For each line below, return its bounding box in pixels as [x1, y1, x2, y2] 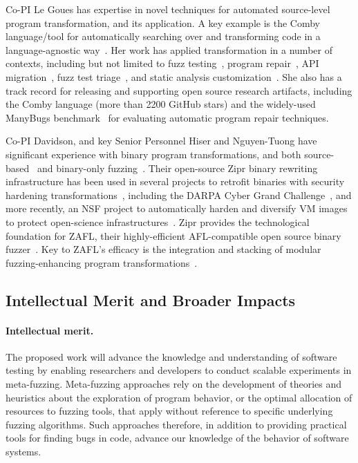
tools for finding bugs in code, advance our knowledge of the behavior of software [6, 431, 349, 445]
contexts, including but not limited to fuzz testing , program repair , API [6, 56, 319, 70]
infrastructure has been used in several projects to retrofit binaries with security [6, 174, 345, 189]
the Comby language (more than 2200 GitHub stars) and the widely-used [6, 97, 316, 111]
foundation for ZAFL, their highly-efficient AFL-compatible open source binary [6, 228, 341, 243]
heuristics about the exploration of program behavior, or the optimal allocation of [6, 390, 352, 404]
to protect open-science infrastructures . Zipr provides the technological [6, 214, 310, 229]
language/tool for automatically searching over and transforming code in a [6, 29, 321, 44]
